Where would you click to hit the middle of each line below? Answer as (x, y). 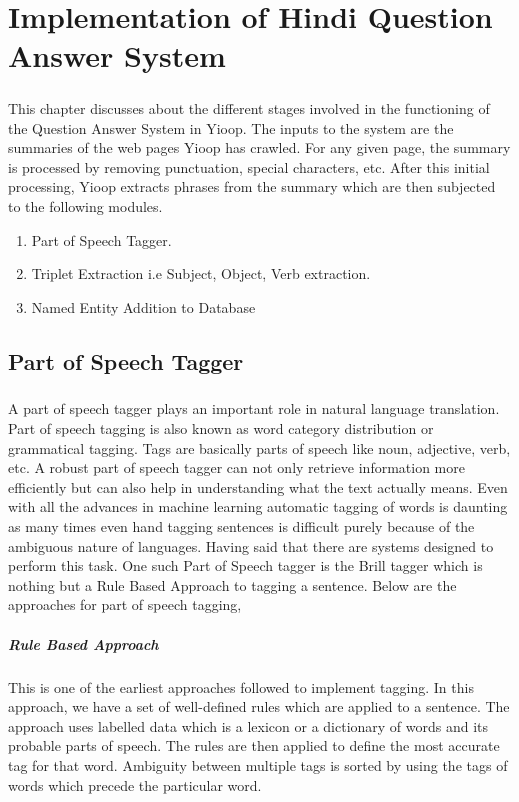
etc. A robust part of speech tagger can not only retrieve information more (236, 467)
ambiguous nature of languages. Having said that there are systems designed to (251, 545)
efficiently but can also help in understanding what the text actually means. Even (258, 486)
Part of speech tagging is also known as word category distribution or (221, 428)
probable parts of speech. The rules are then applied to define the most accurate (254, 745)
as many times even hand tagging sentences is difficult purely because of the (241, 526)
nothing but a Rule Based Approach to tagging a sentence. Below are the (232, 584)
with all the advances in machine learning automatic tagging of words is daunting (258, 506)
